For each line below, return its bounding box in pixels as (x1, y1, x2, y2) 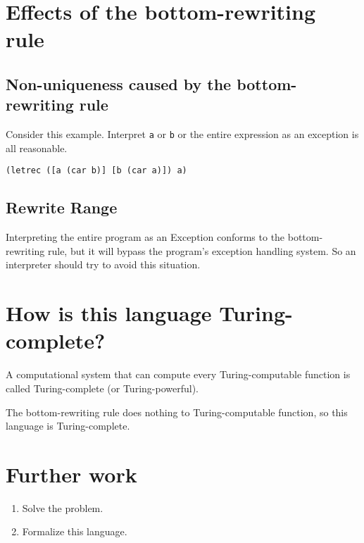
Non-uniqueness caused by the (6, 73, 232, 94)
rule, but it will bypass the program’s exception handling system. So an (47, 243, 356, 258)
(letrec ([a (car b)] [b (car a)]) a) (6, 166, 187, 176)
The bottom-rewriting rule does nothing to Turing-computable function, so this (6, 404, 348, 419)
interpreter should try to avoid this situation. (6, 257, 201, 272)
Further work (6, 459, 137, 488)
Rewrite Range (6, 196, 118, 218)
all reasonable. (6, 140, 68, 155)
